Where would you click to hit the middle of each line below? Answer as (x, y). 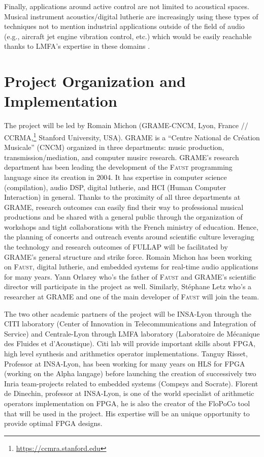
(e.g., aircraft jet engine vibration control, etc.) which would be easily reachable (128, 36)
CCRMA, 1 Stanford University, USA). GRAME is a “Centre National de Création (132, 136)
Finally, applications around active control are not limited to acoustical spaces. (127, 6)
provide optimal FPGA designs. (53, 423)
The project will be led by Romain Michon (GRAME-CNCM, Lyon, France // (126, 125)
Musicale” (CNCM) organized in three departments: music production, (114, 147)
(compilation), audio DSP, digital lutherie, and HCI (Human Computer (115, 187)
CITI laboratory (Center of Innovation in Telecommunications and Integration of (130, 324)
